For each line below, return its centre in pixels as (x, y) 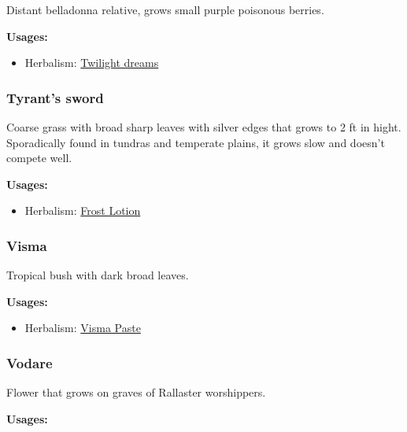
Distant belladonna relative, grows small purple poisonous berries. (165, 9)
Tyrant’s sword (55, 97)
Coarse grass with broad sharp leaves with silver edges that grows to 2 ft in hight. (204, 127)
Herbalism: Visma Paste (83, 328)
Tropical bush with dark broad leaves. (98, 275)
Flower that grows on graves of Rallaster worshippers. (136, 392)
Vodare (30, 362)
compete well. (39, 158)
